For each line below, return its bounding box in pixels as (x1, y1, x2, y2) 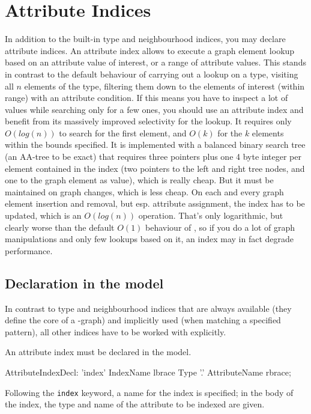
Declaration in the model (5, 273, 164, 292)
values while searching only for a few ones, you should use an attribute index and (5, 103, 304, 115)
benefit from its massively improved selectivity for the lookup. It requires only (5, 115, 292, 127)
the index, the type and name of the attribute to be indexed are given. (5, 398, 265, 410)
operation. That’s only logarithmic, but (138, 209, 283, 222)
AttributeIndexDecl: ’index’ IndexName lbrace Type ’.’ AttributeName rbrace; (5, 365, 291, 378)
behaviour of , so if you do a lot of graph (145, 221, 295, 233)
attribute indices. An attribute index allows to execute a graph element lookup (5, 44, 295, 56)
